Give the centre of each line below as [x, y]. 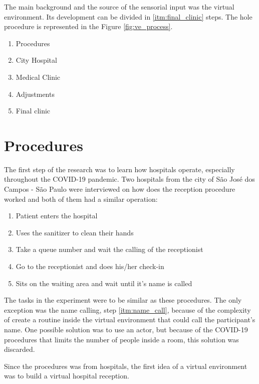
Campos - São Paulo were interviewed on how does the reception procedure [120, 189]
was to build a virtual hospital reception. [67, 376]
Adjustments [35, 94]
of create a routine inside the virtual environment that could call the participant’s [130, 319]
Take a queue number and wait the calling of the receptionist [109, 249]
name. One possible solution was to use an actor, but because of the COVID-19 [126, 329]
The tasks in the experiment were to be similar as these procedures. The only [123, 300]
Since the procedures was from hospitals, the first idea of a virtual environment [126, 366]
